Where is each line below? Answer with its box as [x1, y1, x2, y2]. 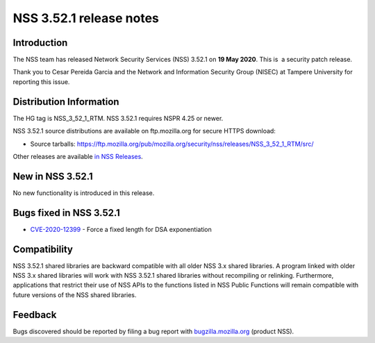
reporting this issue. [12, 77, 70, 86]
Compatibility [12, 243, 73, 255]
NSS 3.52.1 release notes [12, 10, 160, 26]
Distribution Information [12, 96, 119, 108]
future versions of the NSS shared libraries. [12, 290, 137, 299]
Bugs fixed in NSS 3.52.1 [12, 207, 121, 219]
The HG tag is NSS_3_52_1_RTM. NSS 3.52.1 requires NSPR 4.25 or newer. [12, 114, 224, 122]
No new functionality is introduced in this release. [12, 188, 155, 197]
